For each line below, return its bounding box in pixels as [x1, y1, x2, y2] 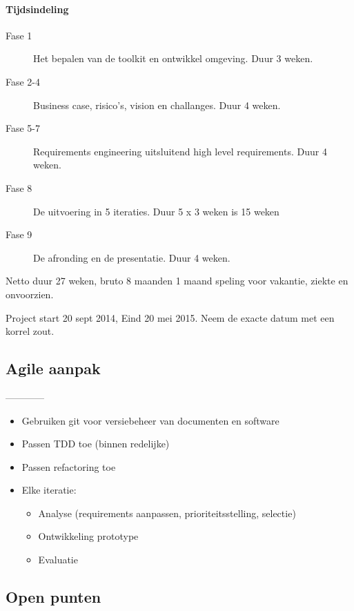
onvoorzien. [6, 287, 54, 301]
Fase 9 [6, 227, 32, 242]
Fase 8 [6, 180, 32, 195]
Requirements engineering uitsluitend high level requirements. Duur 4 [33, 144, 327, 158]
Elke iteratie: [21, 483, 77, 497]
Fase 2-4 [6, 74, 41, 88]
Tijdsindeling [6, 1, 69, 16]
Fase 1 [6, 28, 32, 42]
